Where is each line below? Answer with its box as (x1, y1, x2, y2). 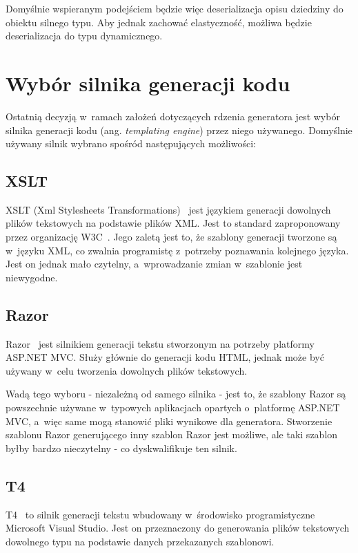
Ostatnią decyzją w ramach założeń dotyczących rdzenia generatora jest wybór (6, 109, 340, 123)
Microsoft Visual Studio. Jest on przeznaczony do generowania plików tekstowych (6, 521, 350, 535)
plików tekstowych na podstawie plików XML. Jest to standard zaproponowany (6, 216, 341, 230)
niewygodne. (6, 270, 58, 284)
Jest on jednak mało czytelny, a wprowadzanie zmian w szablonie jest (6, 256, 303, 271)
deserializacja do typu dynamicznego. (6, 28, 163, 43)
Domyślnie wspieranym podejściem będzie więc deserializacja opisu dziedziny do (6, 1, 344, 15)
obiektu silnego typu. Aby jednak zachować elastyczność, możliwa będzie (6, 15, 312, 29)
